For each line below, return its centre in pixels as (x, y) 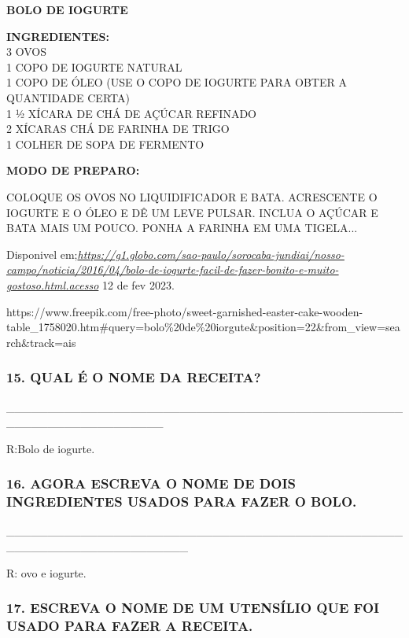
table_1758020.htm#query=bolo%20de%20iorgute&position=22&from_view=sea (203, 327)
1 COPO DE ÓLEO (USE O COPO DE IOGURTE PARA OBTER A (177, 82)
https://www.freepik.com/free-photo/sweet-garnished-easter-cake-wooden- (185, 311)
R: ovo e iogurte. (46, 572)
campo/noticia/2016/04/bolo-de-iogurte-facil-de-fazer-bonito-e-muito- (173, 269)
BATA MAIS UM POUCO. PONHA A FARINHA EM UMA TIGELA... (182, 228)
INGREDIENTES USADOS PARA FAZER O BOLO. (182, 502)
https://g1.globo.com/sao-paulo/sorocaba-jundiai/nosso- (211, 254)
